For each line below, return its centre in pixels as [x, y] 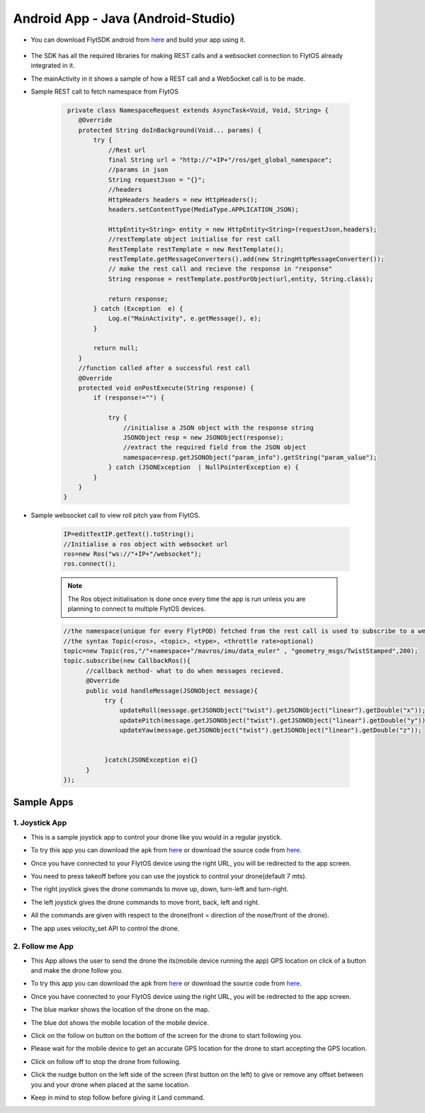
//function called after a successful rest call [164, 368]
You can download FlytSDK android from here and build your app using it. [138, 40]
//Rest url [127, 150]
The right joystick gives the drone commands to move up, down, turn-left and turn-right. [160, 889]
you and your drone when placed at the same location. [110, 1085]
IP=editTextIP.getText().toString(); [129, 534]
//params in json [138, 170]
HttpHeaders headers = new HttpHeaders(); [183, 199]
